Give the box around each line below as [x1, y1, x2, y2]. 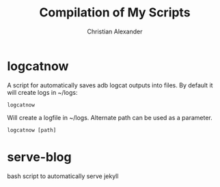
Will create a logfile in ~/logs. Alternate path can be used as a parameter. [7, 113, 213, 121]
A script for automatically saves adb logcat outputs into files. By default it [7, 81, 213, 89]
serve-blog [7, 149, 72, 164]
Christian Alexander [87, 27, 143, 35]
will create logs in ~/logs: [7, 88, 78, 96]
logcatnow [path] [7, 126, 57, 134]
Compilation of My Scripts [39, 5, 191, 20]
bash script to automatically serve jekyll [7, 172, 119, 180]
